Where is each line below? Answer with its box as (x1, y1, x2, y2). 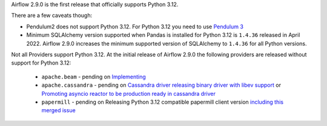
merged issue (41, 107, 76, 114)
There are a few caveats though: (11, 12, 93, 19)
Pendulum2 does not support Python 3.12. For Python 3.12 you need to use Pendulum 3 (26, 23, 243, 30)
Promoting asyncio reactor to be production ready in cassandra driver (41, 90, 216, 97)
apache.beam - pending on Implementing (41, 73, 147, 80)
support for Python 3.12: (11, 59, 71, 66)
